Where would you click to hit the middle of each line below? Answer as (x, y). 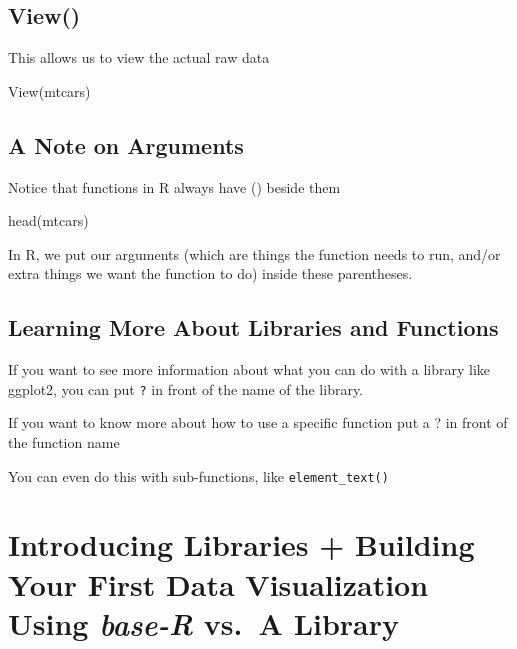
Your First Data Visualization (218, 583)
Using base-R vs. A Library (204, 623)
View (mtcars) (49, 90)
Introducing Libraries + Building (241, 544)
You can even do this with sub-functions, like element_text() (198, 475)
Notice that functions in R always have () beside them (174, 186)
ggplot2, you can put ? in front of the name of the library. (186, 388)
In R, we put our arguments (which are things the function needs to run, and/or (254, 253)
